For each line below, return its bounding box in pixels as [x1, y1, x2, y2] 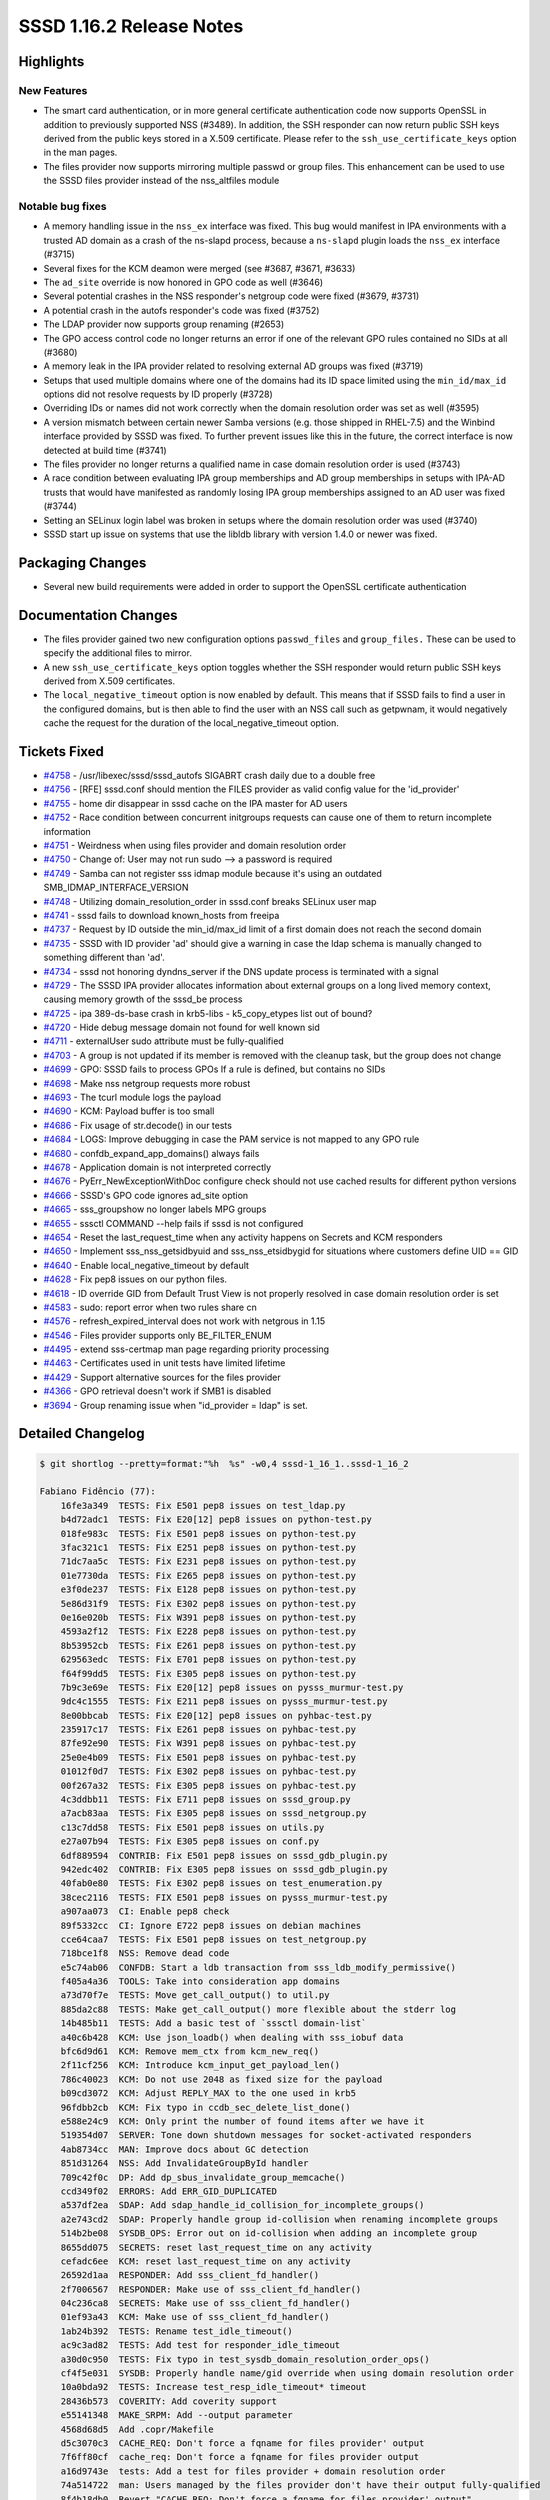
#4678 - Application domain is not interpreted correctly [43, 1161, 272, 1173]
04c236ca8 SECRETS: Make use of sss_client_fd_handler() [60, 2298, 351, 2309]
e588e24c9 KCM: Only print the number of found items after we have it [60, 2116, 425, 2127]
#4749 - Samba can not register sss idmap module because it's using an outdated [43, 867, 382, 879]
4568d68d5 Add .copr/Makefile [60, 2423, 214, 2435]
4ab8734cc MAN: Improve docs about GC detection [60, 2143, 309, 2155]
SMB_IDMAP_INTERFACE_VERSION [43, 881, 189, 894]
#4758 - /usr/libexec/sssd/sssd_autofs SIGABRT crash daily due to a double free [43, 770, 376, 782]
